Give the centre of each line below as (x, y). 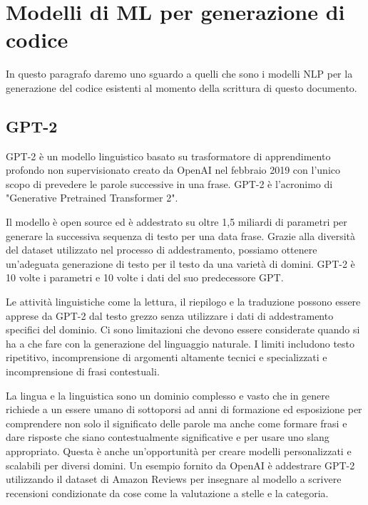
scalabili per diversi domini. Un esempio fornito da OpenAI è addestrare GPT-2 (180, 465)
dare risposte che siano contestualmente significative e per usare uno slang (168, 437)
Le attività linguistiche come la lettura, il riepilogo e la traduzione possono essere (183, 302)
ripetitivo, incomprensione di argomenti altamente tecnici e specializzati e (167, 357)
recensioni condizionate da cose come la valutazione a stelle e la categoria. (167, 493)
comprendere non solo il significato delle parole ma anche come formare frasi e (177, 423)
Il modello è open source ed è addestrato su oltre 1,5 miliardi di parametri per (177, 222)
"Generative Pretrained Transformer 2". (92, 198)
